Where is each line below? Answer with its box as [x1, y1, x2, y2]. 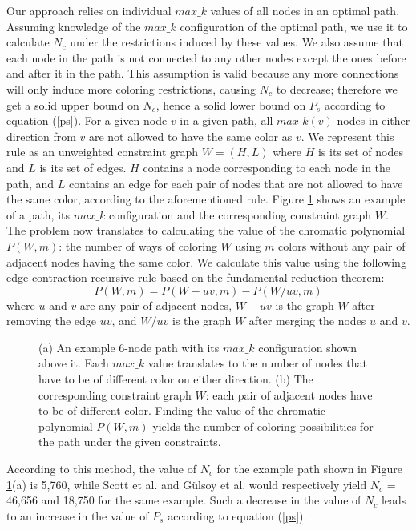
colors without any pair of [278, 237, 406, 254]
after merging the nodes [248, 312, 366, 329]
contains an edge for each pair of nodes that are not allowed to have [69, 175, 403, 191]
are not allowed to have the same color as [88, 127, 293, 144]
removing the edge [6, 312, 97, 329]
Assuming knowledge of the [6, 18, 141, 34]
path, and [6, 175, 55, 191]
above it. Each [38, 355, 109, 371]
